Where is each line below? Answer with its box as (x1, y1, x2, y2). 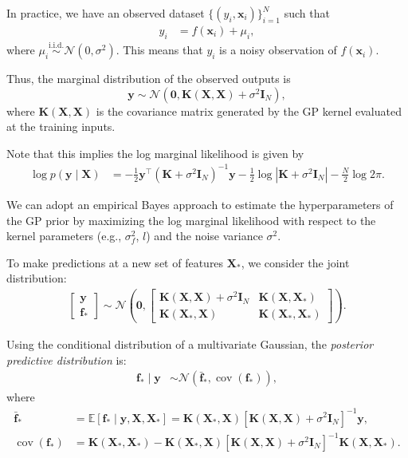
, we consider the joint (241, 254, 350, 270)
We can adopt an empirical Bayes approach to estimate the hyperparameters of (6, 195, 394, 212)
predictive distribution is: (6, 351, 127, 368)
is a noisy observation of (219, 41, 337, 58)
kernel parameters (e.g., (6, 227, 122, 244)
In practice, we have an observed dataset (6, 5, 205, 21)
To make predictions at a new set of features (6, 254, 224, 270)
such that (284, 5, 330, 21)
